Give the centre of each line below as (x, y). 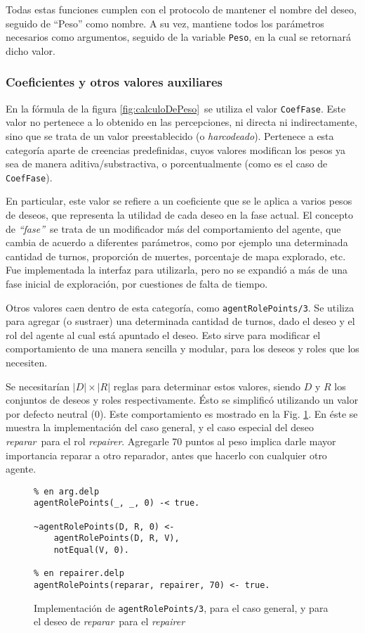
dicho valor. (31, 50)
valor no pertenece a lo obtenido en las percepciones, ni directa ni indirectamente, (181, 122)
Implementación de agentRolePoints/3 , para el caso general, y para (181, 607)
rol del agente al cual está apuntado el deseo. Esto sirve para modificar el (163, 334)
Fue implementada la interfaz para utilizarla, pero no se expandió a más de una (177, 270)
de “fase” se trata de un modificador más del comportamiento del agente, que (173, 228)
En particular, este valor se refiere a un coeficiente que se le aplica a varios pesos (179, 201)
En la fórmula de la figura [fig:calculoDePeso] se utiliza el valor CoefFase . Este (176, 108)
